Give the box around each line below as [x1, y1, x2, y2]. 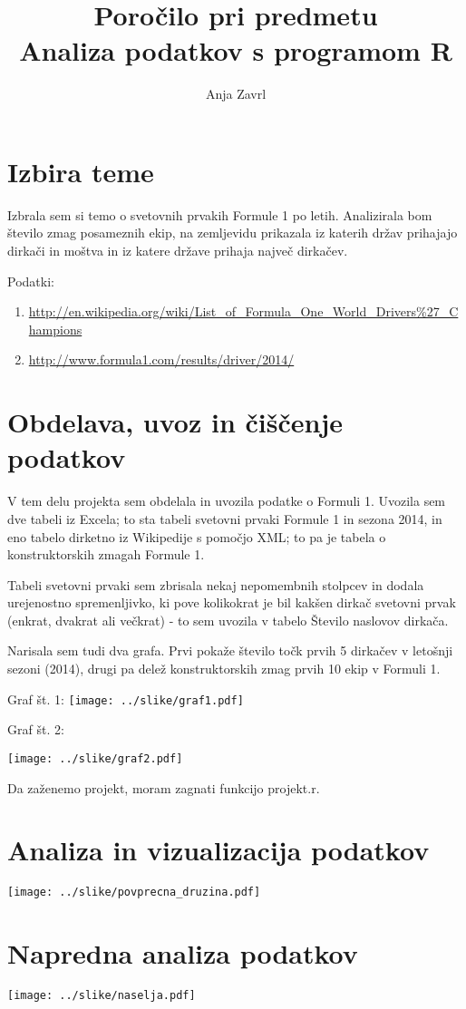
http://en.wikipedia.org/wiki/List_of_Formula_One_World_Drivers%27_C [28, 302, 459, 321]
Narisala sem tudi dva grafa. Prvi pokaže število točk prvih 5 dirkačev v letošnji [7, 641, 453, 660]
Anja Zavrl [205, 84, 267, 103]
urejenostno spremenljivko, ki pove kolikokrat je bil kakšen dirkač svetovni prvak [7, 593, 456, 612]
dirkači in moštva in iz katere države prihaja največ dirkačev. [7, 241, 348, 260]
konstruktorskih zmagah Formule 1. [7, 545, 205, 564]
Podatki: [7, 271, 54, 290]
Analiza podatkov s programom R [19, 32, 452, 69]
